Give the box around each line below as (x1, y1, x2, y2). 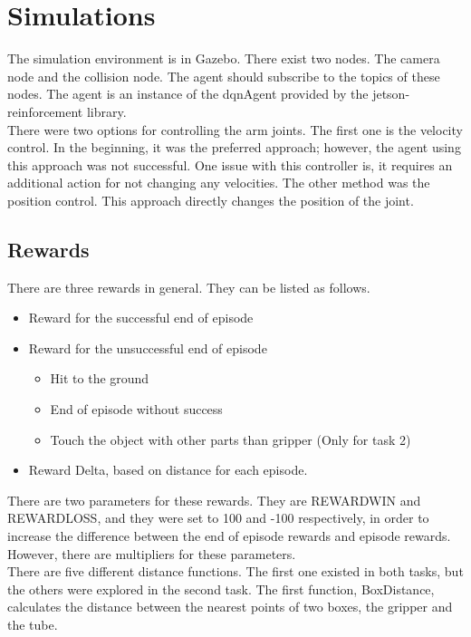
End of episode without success (50, 400, 223, 419)
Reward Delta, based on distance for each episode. (28, 460, 308, 479)
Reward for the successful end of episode (28, 308, 254, 327)
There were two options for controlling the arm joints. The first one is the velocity (7, 120, 463, 139)
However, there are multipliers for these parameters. (7, 544, 296, 563)
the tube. (7, 614, 58, 633)
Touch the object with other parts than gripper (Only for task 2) (50, 429, 411, 449)
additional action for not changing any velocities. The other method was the (7, 173, 430, 192)
